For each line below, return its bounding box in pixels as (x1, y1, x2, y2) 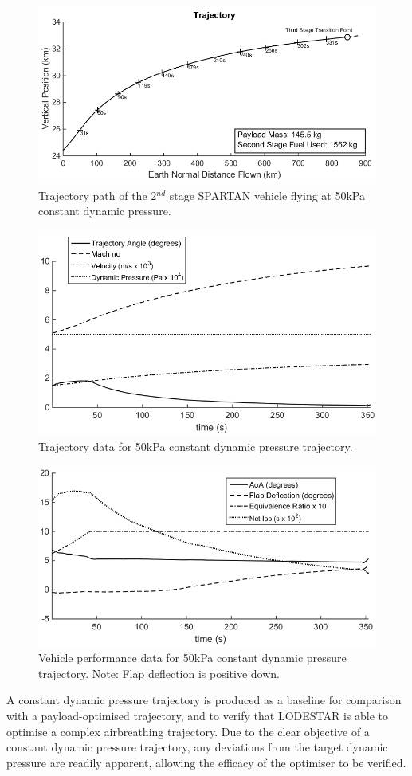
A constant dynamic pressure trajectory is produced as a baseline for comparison (6, 692, 402, 708)
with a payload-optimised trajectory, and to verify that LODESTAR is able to (6, 707, 389, 724)
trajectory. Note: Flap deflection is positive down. (38, 664, 281, 681)
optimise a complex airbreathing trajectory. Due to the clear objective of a (6, 723, 370, 739)
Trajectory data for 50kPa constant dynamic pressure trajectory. (38, 438, 353, 455)
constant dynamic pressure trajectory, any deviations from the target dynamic (6, 739, 388, 755)
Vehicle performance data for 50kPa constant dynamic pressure (38, 649, 347, 666)
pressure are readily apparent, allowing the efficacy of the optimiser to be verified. (6, 754, 406, 770)
